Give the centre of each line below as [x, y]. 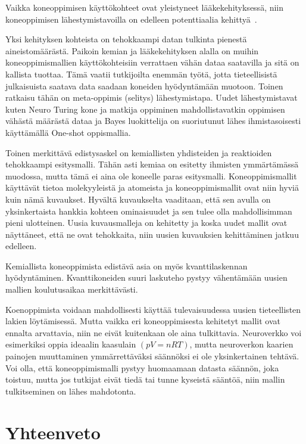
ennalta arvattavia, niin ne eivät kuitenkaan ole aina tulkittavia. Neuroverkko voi [154, 332]
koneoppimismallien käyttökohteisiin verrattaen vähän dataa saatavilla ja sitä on [152, 62]
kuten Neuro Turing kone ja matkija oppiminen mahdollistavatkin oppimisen [145, 109]
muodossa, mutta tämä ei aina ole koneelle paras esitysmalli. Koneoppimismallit [151, 176]
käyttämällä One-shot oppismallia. [68, 132]
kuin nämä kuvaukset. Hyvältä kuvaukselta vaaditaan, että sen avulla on [138, 199]
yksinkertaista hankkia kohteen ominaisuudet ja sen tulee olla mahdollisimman [149, 211]
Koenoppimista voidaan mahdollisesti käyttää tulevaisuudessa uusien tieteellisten [153, 309]
